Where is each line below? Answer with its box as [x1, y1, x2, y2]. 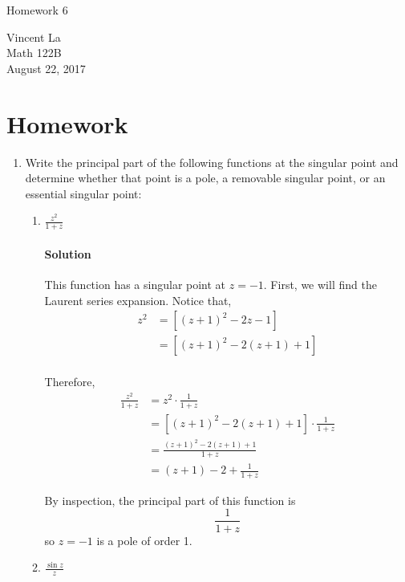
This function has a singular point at [44, 275, 226, 292]
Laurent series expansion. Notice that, [44, 291, 232, 308]
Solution [44, 245, 91, 262]
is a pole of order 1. [96, 531, 192, 548]
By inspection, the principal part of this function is [44, 491, 296, 508]
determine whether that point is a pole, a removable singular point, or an [25, 169, 386, 186]
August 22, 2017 [6, 59, 86, 76]
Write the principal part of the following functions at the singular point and [25, 153, 399, 170]
